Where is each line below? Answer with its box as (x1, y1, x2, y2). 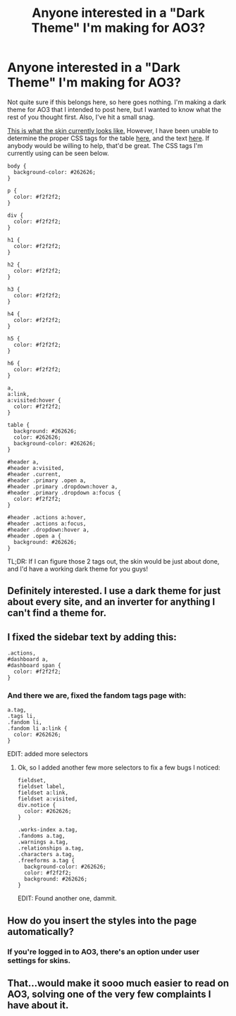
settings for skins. (7, 955, 71, 965)
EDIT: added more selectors (7, 750, 88, 758)
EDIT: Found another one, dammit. (17, 894, 118, 903)
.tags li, (7, 713, 37, 720)
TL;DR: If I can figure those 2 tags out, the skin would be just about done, (7, 557, 220, 565)
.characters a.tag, (17, 851, 75, 858)
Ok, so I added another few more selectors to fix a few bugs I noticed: (17, 763, 221, 772)
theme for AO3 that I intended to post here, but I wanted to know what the (7, 105, 222, 113)
